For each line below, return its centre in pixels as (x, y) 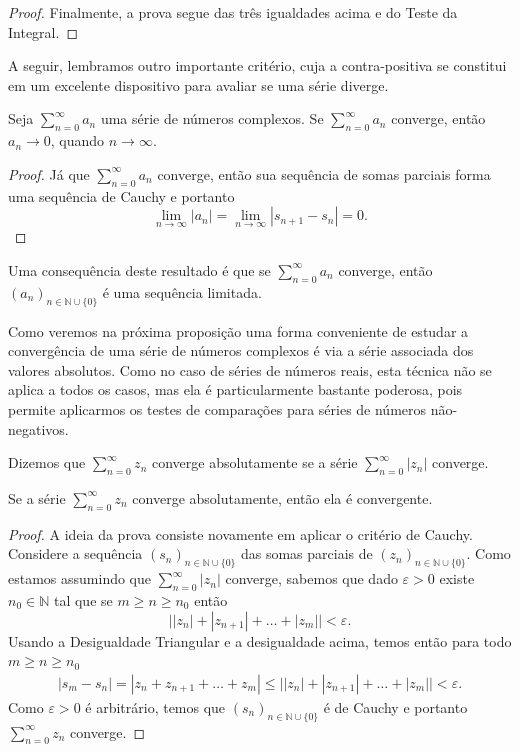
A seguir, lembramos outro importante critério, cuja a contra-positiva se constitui (257, 65)
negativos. (38, 428)
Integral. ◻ (43, 31)
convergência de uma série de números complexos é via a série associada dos (241, 350)
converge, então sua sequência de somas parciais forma (324, 173)
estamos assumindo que (80, 578)
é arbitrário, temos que (155, 706)
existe (457, 578)
